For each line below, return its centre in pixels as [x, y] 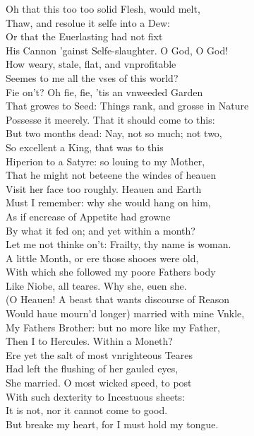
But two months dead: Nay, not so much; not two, [114, 133]
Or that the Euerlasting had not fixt [84, 36]
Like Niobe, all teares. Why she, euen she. [96, 285]
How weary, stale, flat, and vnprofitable [91, 64]
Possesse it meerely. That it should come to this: [110, 119]
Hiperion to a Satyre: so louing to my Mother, [105, 161]
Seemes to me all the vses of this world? [92, 77]
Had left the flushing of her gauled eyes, [92, 369]
